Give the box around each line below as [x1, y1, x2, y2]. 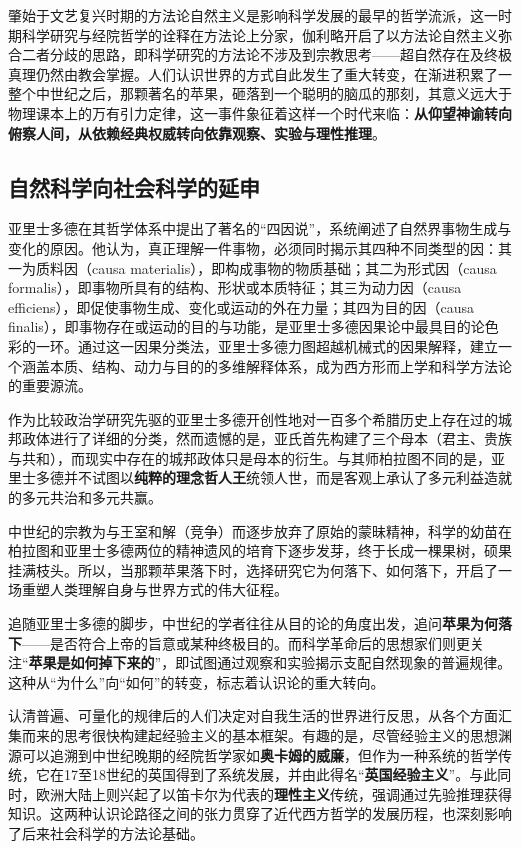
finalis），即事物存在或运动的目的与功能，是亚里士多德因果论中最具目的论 [8, 316, 485, 337]
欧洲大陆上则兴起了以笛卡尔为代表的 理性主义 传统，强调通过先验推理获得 [35, 783, 512, 804]
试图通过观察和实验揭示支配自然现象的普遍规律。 [189, 652, 512, 673]
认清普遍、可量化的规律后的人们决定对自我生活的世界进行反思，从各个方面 [8, 705, 498, 726]
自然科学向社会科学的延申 [8, 171, 260, 202]
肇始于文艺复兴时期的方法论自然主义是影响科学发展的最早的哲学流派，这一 [8, 5, 498, 25]
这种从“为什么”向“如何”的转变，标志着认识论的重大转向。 [8, 671, 385, 692]
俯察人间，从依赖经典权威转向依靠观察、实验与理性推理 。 [8, 122, 386, 143]
